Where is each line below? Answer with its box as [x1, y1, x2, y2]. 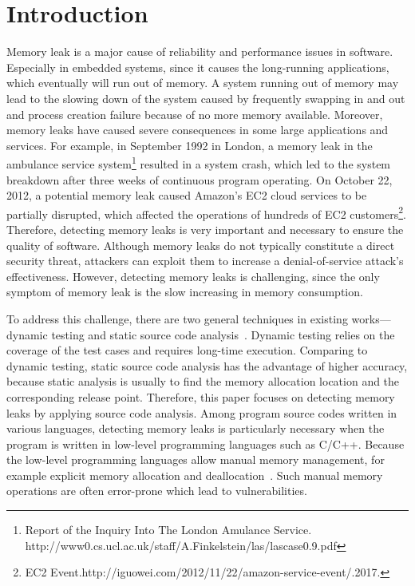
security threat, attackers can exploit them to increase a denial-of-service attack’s [6, 252, 404, 269]
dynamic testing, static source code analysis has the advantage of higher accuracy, [6, 357, 408, 374]
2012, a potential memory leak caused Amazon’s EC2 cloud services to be [6, 187, 367, 204]
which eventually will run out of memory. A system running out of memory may [6, 74, 399, 91]
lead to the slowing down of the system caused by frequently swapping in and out [6, 89, 405, 106]
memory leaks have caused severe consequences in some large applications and [6, 121, 389, 138]
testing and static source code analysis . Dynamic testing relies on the [51, 326, 395, 342]
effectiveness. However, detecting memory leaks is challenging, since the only [6, 267, 380, 284]
